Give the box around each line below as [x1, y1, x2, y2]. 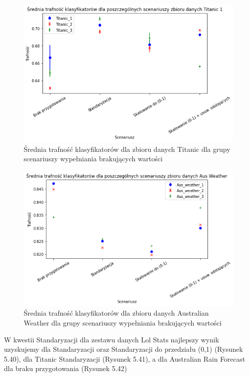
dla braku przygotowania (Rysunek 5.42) [4, 363, 127, 374]
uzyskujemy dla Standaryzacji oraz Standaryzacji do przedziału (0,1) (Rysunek [4, 344, 243, 354]
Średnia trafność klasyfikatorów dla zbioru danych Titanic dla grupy [24, 143, 231, 154]
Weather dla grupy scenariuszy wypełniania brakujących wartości [24, 318, 222, 328]
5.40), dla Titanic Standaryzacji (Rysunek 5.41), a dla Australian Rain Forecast [4, 353, 246, 364]
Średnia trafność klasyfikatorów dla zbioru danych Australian [24, 308, 209, 318]
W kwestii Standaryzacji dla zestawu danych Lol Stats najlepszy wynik [4, 334, 219, 344]
